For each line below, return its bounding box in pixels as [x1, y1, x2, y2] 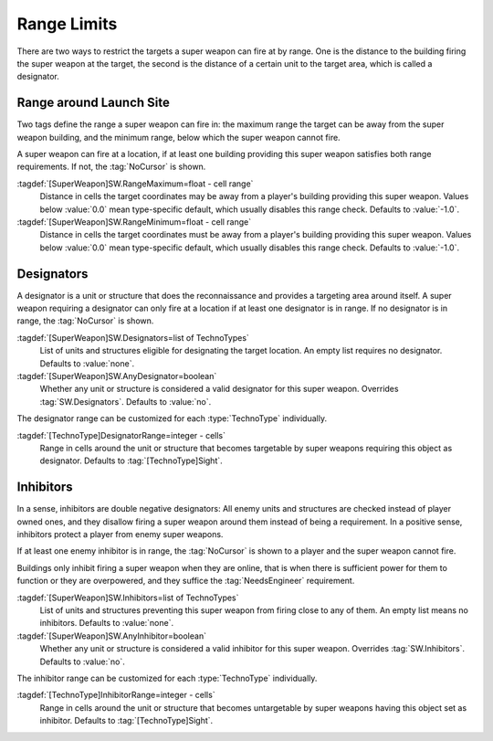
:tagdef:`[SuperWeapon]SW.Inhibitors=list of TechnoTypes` [16, 592, 239, 603]
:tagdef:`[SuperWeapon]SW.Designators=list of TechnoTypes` [16, 332, 250, 343]
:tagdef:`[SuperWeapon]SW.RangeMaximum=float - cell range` [16, 178, 254, 189]
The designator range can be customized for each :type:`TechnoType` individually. [16, 413, 328, 424]
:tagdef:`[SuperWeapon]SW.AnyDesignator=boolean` [16, 371, 217, 381]
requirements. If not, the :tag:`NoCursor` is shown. [16, 161, 206, 173]
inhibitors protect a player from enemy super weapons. [16, 529, 224, 540]
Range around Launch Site [16, 95, 171, 111]
